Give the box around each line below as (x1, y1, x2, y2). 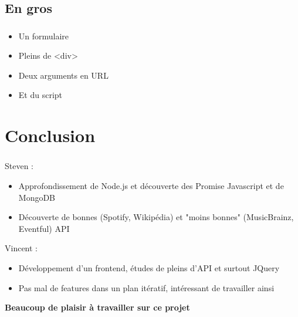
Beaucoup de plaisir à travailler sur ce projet (5, 301, 190, 313)
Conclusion (5, 123, 96, 147)
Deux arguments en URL (18, 69, 109, 81)
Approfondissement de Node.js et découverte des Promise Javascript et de (18, 179, 284, 191)
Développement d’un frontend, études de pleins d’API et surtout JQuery (18, 261, 280, 274)
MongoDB (18, 191, 56, 203)
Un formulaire (18, 29, 69, 42)
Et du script (18, 89, 63, 101)
